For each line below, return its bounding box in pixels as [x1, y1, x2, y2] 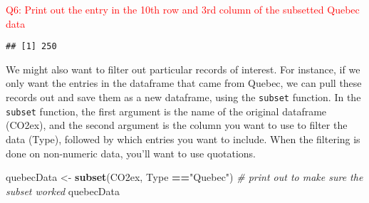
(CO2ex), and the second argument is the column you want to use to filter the [6, 118, 348, 132]
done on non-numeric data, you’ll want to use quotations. [6, 145, 256, 160]
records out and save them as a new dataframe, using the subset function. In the [6, 90, 361, 105]
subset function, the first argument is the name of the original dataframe [6, 103, 327, 118]
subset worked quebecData [6, 183, 120, 198]
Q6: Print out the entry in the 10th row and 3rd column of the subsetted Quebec [6, 2, 360, 16]
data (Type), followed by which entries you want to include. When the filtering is [6, 131, 360, 146]
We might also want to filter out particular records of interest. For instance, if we [6, 61, 360, 76]
